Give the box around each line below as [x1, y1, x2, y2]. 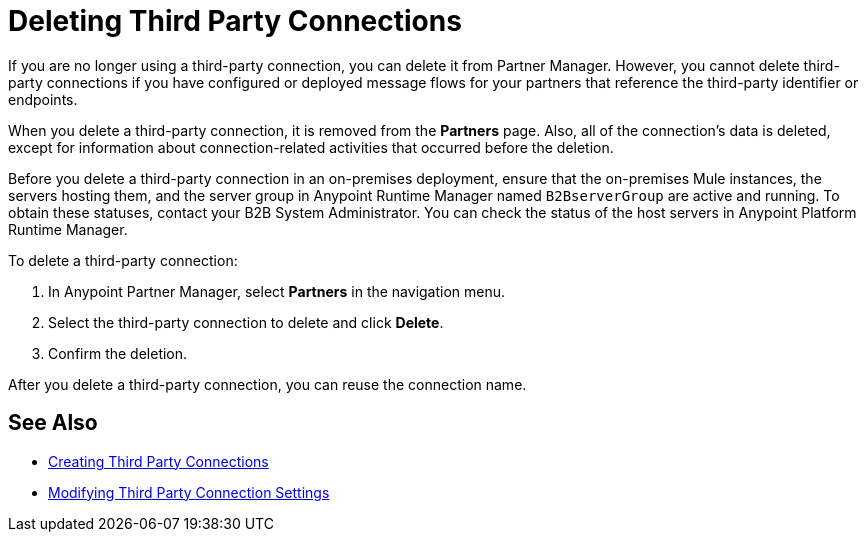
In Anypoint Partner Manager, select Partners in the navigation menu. [48, 282, 506, 300]
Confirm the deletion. [48, 344, 188, 362]
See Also [8, 410, 98, 436]
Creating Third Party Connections [48, 452, 269, 470]
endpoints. [8, 90, 78, 108]
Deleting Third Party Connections [8, 4, 462, 38]
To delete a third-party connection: [8, 251, 238, 269]
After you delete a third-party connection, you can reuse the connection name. [8, 375, 527, 393]
